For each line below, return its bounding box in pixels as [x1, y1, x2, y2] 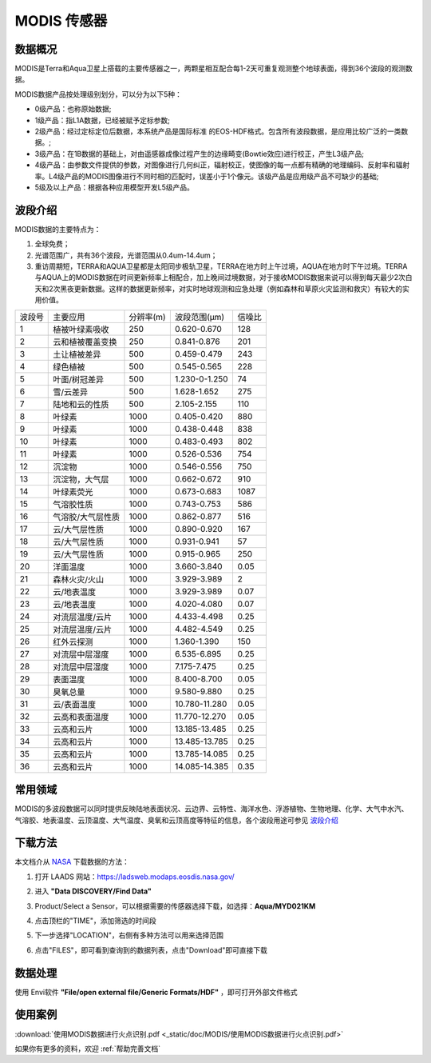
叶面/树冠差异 [53, 374, 104, 385]
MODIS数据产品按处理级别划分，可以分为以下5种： [14, 89, 183, 99]
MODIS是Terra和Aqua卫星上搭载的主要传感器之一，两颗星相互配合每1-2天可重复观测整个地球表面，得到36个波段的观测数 [14, 64, 413, 74]
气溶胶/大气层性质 [53, 511, 120, 522]
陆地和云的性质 [53, 398, 109, 410]
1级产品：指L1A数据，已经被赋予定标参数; [34, 115, 171, 125]
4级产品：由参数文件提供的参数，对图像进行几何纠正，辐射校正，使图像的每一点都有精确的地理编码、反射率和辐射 [34, 160, 410, 170]
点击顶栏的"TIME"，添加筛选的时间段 [34, 916, 156, 925]
